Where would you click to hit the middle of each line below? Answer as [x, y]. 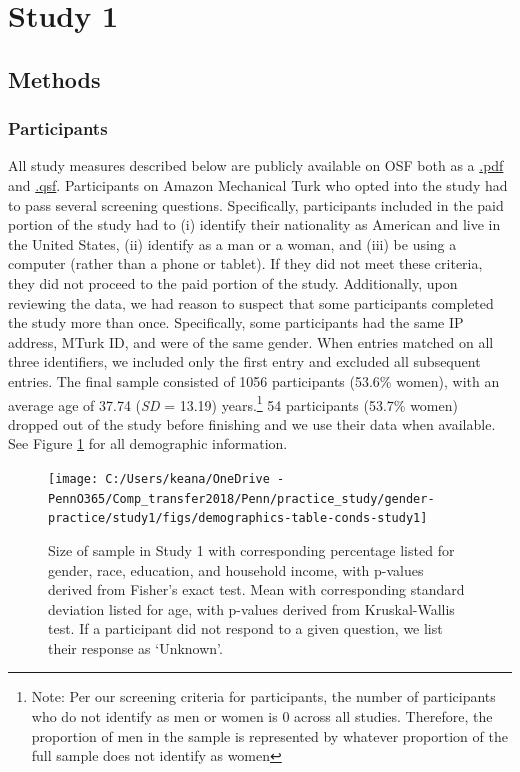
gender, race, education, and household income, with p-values [236, 569]
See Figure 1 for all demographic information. [148, 443]
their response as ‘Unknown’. [135, 647]
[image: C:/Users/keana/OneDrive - [166, 478]
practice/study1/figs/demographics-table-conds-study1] [238, 518]
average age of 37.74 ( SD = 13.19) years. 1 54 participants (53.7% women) [233, 403]
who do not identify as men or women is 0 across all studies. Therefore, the [262, 716]
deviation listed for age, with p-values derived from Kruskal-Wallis [251, 608]
